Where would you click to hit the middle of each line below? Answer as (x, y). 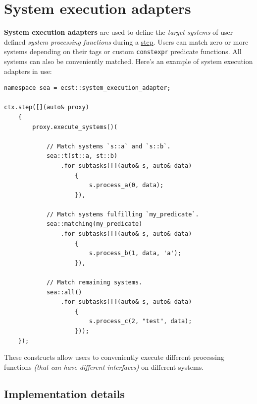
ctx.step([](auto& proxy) (47, 107)
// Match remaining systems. (94, 283)
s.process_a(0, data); (126, 185)
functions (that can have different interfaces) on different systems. (104, 367)
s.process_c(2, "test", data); (140, 321)
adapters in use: (28, 71)
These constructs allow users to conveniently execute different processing (114, 357)
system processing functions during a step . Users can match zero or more (138, 41)
